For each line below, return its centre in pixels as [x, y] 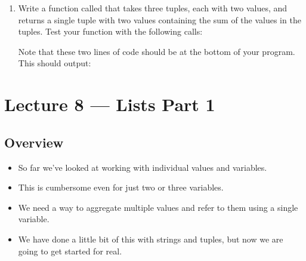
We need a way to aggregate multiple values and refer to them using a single [158, 207]
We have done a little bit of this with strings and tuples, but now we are [151, 239]
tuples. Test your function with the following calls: [110, 31]
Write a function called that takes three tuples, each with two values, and [153, 8]
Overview [34, 142]
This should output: [55, 63]
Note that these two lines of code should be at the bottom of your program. [157, 51]
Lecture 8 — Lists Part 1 [110, 104]
